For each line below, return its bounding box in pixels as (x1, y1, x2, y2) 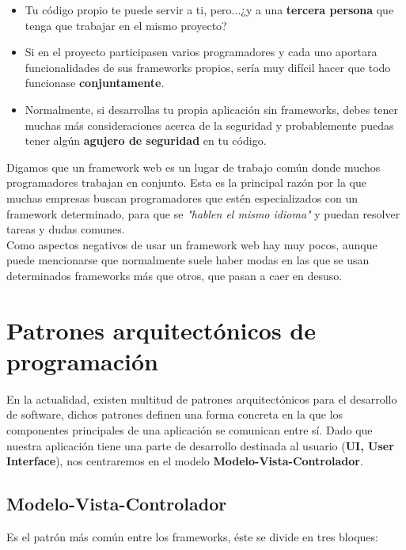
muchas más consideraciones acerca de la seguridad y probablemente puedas (25, 116, 394, 133)
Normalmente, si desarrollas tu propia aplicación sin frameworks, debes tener (25, 101, 399, 117)
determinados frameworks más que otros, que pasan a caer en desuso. (6, 267, 343, 283)
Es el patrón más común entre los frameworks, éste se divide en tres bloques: (6, 528, 378, 544)
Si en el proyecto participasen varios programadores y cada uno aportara (25, 44, 378, 60)
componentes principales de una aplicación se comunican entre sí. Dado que (6, 422, 373, 438)
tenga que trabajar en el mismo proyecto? (25, 17, 227, 33)
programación (6, 344, 158, 377)
